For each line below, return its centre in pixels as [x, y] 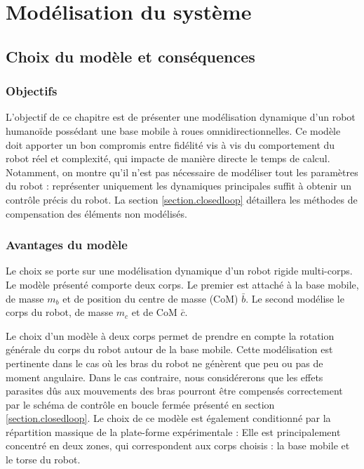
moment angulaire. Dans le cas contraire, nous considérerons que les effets [164, 377]
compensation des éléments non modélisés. [96, 213]
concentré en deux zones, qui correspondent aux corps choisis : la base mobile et [178, 445]
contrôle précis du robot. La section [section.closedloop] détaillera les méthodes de [182, 199]
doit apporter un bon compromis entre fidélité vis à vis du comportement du [170, 144]
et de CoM [154, 312]
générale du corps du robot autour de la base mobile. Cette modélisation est [169, 349]
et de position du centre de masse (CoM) [150, 298]
